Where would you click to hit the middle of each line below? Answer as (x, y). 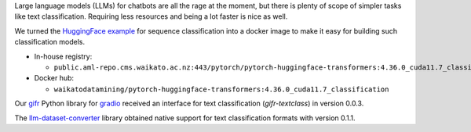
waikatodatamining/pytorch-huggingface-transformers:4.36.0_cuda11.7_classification (221, 89)
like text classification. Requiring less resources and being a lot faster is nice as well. (151, 16)
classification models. (50, 42)
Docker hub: (54, 78)
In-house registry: (63, 56)
